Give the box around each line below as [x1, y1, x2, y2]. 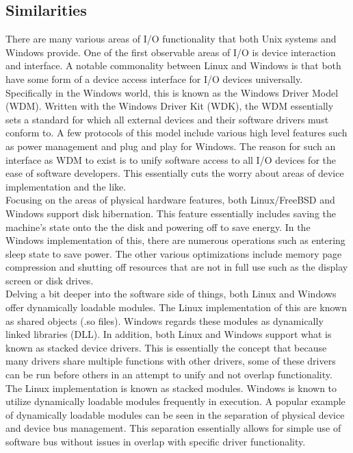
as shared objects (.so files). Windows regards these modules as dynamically [5, 313, 324, 328]
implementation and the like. [5, 179, 127, 193]
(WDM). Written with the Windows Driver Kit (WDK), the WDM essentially [5, 99, 334, 113]
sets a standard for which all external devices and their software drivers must [5, 112, 329, 126]
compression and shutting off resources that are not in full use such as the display [5, 260, 348, 274]
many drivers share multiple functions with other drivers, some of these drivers [5, 354, 336, 368]
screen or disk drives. [5, 273, 94, 287]
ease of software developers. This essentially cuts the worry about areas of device [5, 166, 344, 180]
